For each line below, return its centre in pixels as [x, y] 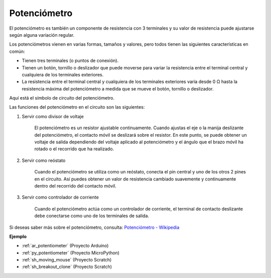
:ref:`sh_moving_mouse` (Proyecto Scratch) [67, 260]
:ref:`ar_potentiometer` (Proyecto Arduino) [65, 246]
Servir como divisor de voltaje [53, 116]
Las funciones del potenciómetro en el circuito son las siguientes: [77, 107]
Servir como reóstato [44, 160]
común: [17, 51]
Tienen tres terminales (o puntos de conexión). [70, 61]
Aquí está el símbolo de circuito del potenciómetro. [62, 98]
